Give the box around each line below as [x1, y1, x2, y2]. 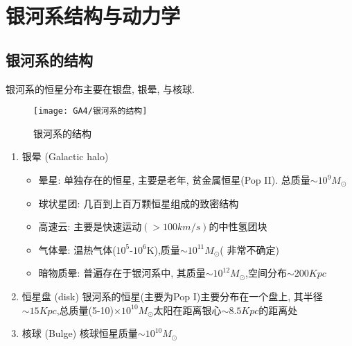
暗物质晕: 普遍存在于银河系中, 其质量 [38, 266, 206, 280]
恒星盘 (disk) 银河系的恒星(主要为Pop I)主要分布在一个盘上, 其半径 [21, 288, 323, 303]
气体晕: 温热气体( [38, 242, 116, 257]
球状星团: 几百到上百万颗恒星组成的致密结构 [38, 196, 239, 210]
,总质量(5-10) [56, 302, 114, 317]
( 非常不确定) [220, 242, 279, 257]
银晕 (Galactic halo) [21, 149, 109, 164]
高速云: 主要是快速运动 [38, 219, 142, 234]
